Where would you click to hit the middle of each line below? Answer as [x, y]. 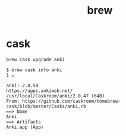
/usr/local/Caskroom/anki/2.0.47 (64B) [56, 96]
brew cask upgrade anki [36, 59]
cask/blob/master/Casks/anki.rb [46, 106]
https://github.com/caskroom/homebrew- [71, 101]
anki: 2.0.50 [22, 86]
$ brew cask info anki [34, 70]
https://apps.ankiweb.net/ [40, 91]
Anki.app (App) [25, 127]
